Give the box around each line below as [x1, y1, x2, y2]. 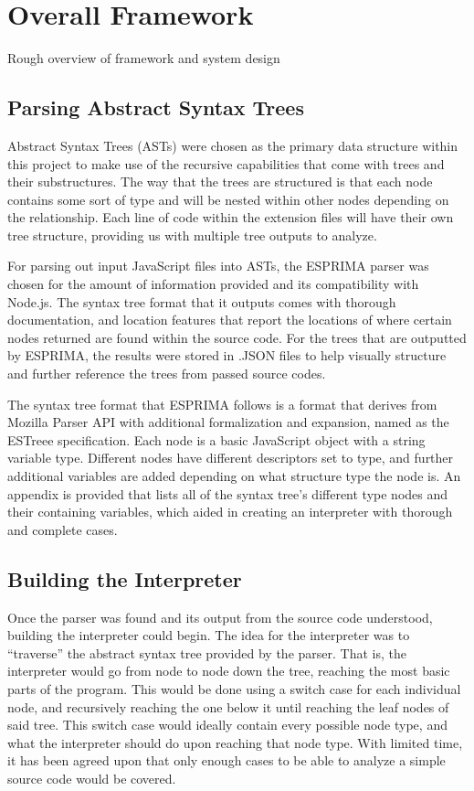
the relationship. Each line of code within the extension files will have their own [7, 208, 454, 227]
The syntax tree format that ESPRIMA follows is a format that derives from [7, 394, 437, 413]
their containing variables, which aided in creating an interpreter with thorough [7, 502, 453, 521]
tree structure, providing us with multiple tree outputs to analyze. [7, 225, 377, 244]
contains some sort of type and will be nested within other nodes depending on [7, 189, 449, 208]
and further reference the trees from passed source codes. [7, 364, 326, 383]
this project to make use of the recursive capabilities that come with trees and [7, 154, 445, 173]
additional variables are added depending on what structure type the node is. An [7, 466, 461, 486]
